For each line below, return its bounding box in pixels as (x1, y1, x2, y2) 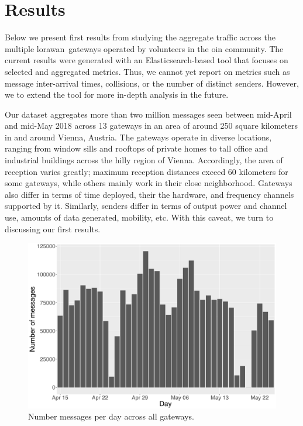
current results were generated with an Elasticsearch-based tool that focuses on (5, 54, 288, 66)
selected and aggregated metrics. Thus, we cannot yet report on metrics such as (5, 65, 290, 77)
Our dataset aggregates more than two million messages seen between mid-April (5, 108, 292, 120)
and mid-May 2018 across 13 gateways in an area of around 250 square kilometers (5, 119, 298, 132)
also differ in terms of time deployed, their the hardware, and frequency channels (5, 188, 294, 200)
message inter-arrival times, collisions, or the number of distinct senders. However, (5, 77, 299, 89)
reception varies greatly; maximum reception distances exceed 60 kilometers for (5, 165, 288, 177)
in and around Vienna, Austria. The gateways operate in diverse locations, (5, 130, 272, 143)
